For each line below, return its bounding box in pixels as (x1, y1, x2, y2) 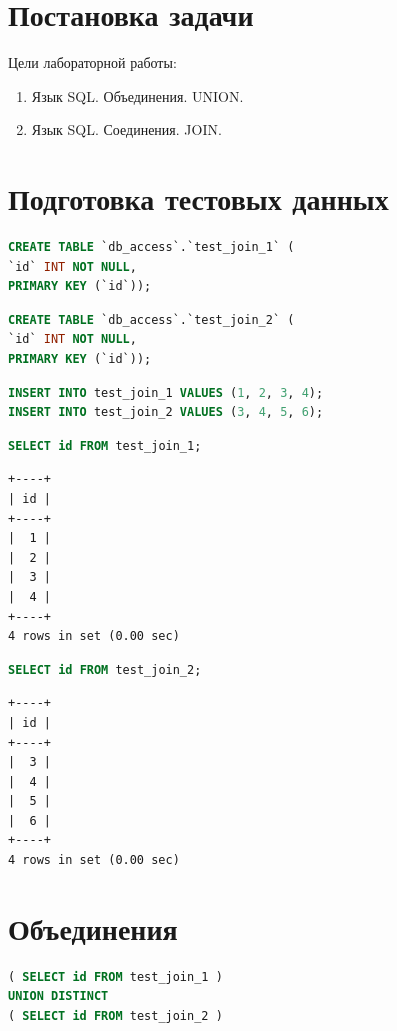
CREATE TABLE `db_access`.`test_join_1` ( (8, 240, 295, 255)
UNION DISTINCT (8, 989, 109, 1004)
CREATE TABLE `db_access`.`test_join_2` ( (8, 312, 295, 327)
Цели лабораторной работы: (8, 52, 177, 73)
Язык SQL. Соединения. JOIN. (31, 119, 222, 140)
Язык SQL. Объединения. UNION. (31, 85, 244, 106)
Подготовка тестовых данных (8, 178, 389, 219)
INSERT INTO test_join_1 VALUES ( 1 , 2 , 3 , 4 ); (8, 385, 324, 400)
